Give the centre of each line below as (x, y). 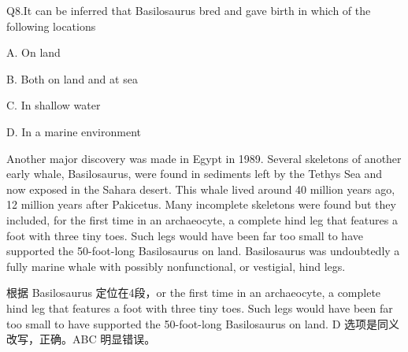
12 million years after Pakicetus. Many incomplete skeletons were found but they (201, 204)
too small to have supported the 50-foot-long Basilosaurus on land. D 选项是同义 (203, 323)
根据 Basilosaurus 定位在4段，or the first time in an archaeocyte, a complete (194, 293)
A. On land (33, 52)
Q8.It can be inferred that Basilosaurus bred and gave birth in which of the (189, 10)
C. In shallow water (54, 105)
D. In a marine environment (74, 131)
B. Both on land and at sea (72, 78)
